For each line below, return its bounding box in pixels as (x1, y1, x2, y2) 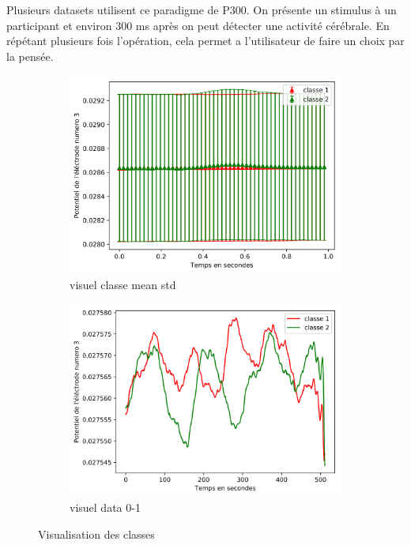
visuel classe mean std (70, 276, 176, 292)
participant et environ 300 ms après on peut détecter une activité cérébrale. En (6, 17, 390, 33)
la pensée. (6, 47, 54, 64)
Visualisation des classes (38, 525, 155, 542)
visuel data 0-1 (70, 498, 141, 515)
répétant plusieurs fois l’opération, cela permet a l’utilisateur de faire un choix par (6, 32, 405, 49)
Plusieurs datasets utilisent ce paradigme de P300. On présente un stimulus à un (6, 2, 397, 17)
